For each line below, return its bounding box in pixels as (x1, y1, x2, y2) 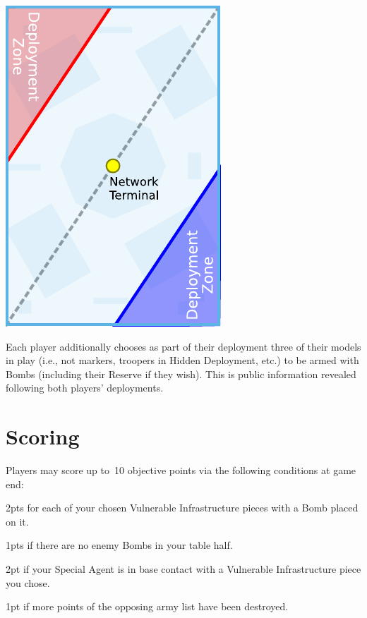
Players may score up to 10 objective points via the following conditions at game (6, 463, 356, 478)
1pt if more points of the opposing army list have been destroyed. (6, 599, 289, 614)
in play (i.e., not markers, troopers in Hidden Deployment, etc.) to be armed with (6, 353, 359, 368)
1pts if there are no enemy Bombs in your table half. (6, 538, 233, 552)
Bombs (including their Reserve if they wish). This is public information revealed (6, 366, 356, 381)
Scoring (6, 422, 80, 451)
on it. (6, 514, 29, 528)
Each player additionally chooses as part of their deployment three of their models (6, 339, 361, 353)
